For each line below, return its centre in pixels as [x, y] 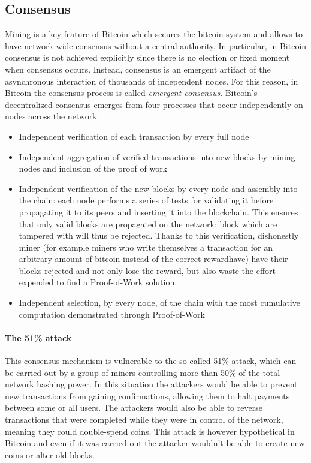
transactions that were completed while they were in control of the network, [144, 420]
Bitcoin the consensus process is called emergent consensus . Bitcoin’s [131, 93]
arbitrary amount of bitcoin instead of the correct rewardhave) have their [153, 259]
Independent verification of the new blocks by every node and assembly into [158, 188]
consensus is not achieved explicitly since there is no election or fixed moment [147, 57]
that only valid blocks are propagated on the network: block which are [148, 223]
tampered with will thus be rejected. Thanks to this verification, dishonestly [159, 235]
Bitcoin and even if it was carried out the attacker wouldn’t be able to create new [155, 443]
